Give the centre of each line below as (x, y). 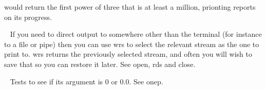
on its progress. (28, 17)
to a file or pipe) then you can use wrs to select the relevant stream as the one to (132, 44)
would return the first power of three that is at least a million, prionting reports (130, 7)
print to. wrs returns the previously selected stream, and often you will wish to (128, 54)
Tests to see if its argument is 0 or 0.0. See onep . (87, 81)
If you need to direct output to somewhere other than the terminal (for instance (136, 34)
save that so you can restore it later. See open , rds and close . (100, 64)
